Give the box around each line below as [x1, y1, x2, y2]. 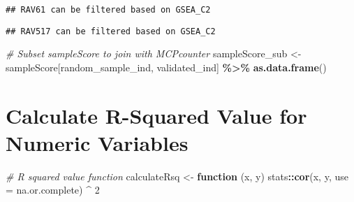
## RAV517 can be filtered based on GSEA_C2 [6, 26, 216, 36]
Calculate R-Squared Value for [6, 101, 307, 129]
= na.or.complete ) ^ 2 [6, 182, 100, 197]
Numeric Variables [6, 128, 189, 157]
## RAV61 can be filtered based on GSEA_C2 [6, 5, 211, 15]
